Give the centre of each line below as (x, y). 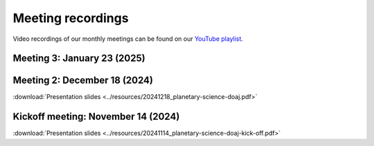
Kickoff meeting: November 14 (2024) (96, 117)
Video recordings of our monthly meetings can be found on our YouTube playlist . (128, 39)
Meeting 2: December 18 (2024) (83, 81)
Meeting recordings (71, 18)
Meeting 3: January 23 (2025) (79, 58)
